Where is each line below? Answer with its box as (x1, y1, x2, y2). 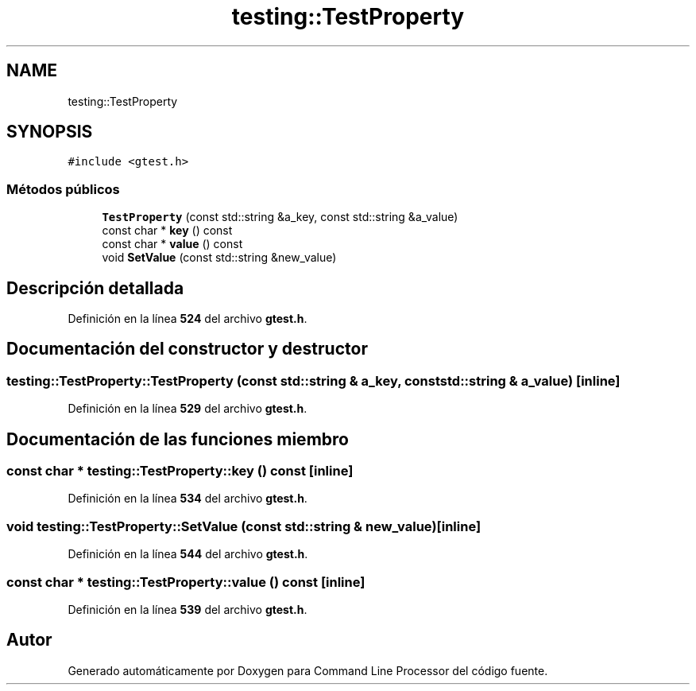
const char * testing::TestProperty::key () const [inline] (6, 463, 354, 479)
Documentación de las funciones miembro (6, 429, 349, 449)
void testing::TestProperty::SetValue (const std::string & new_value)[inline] (6, 518, 481, 534)
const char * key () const (102, 223, 233, 238)
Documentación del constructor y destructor (6, 339, 368, 359)
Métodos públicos (6, 181, 120, 197)
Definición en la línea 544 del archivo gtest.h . (68, 547, 308, 561)
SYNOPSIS (6, 122, 93, 142)
